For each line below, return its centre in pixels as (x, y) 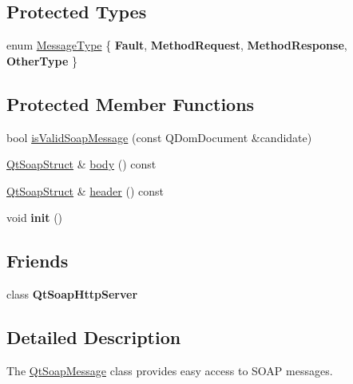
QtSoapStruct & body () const (81, 164)
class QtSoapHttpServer (72, 294)
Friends (38, 261)
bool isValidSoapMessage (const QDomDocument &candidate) (159, 137)
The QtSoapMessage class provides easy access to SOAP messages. (170, 370)
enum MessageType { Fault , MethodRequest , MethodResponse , (177, 45)
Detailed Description (94, 337)
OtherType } (42, 60)
